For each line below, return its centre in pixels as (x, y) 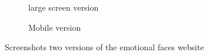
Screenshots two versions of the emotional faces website (104, 47)
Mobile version (55, 27)
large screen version (64, 7)
